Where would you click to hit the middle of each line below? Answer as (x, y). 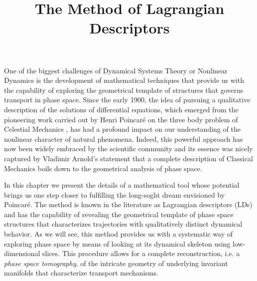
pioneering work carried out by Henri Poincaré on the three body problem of (121, 119)
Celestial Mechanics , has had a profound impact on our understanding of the (122, 129)
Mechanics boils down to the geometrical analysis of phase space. (103, 168)
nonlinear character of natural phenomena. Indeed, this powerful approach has (124, 139)
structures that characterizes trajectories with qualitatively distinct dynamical (123, 224)
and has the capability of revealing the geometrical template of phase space (119, 214)
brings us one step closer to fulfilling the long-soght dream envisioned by (115, 194)
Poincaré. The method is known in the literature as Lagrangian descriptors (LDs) (128, 204)
